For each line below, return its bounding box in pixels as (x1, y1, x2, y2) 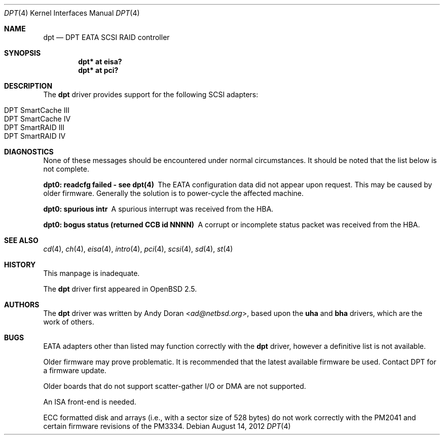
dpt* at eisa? (78, 57, 122, 66)
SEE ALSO (4, 236, 39, 245)
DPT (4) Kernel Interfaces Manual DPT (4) (4, 9, 140, 17)
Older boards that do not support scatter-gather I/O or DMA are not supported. (43, 382, 306, 390)
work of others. (43, 317, 94, 326)
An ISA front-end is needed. (43, 397, 136, 406)
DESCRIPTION (4, 82, 53, 90)
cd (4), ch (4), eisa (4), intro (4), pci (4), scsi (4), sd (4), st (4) (43, 245, 233, 253)
